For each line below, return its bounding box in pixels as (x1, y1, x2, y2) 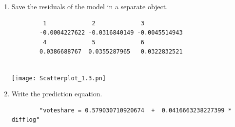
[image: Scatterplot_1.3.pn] (11, 74, 106, 82)
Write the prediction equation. (11, 89, 102, 99)
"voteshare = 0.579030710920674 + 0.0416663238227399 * (39, 107, 232, 114)
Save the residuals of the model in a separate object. (11, 1, 168, 11)
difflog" (11, 116, 40, 124)
